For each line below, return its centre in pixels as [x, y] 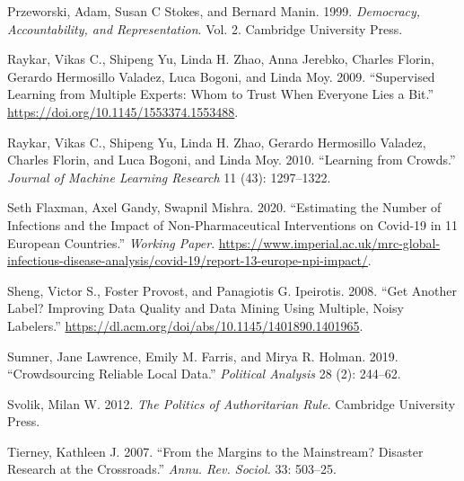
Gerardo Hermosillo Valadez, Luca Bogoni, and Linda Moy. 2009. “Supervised [221, 76]
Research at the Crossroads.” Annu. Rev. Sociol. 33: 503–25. [172, 469]
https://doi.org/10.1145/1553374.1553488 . [123, 111]
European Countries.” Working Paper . [111, 242]
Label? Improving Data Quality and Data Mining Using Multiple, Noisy [206, 308]
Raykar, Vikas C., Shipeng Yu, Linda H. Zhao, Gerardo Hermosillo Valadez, [217, 142]
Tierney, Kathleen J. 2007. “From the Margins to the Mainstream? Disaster [215, 451]
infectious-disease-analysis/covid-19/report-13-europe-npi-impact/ [188, 260]
